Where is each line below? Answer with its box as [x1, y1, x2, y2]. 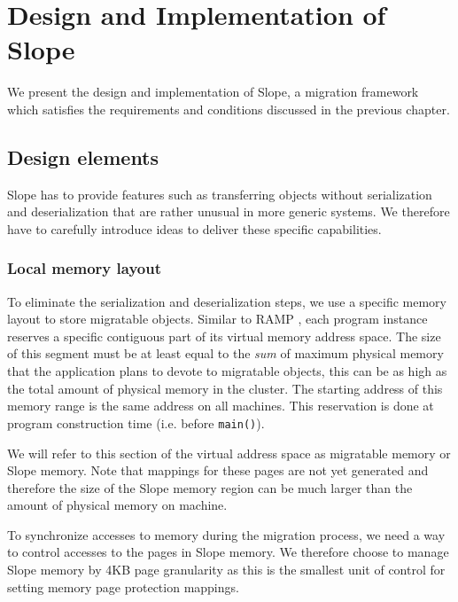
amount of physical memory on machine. [7, 496, 228, 514]
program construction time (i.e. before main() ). [7, 413, 265, 432]
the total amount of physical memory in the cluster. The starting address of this [7, 379, 443, 397]
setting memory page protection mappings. [7, 577, 239, 596]
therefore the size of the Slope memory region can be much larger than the [7, 478, 413, 496]
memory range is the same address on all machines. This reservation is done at [7, 396, 434, 415]
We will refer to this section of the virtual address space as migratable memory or [7, 443, 451, 462]
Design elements [7, 143, 159, 170]
